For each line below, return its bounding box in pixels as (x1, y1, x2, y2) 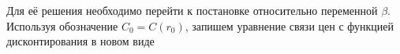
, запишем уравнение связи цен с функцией (185, 17, 394, 34)
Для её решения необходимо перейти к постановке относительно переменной (6, 2, 378, 18)
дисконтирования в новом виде (6, 33, 155, 49)
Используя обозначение (6, 17, 118, 34)
